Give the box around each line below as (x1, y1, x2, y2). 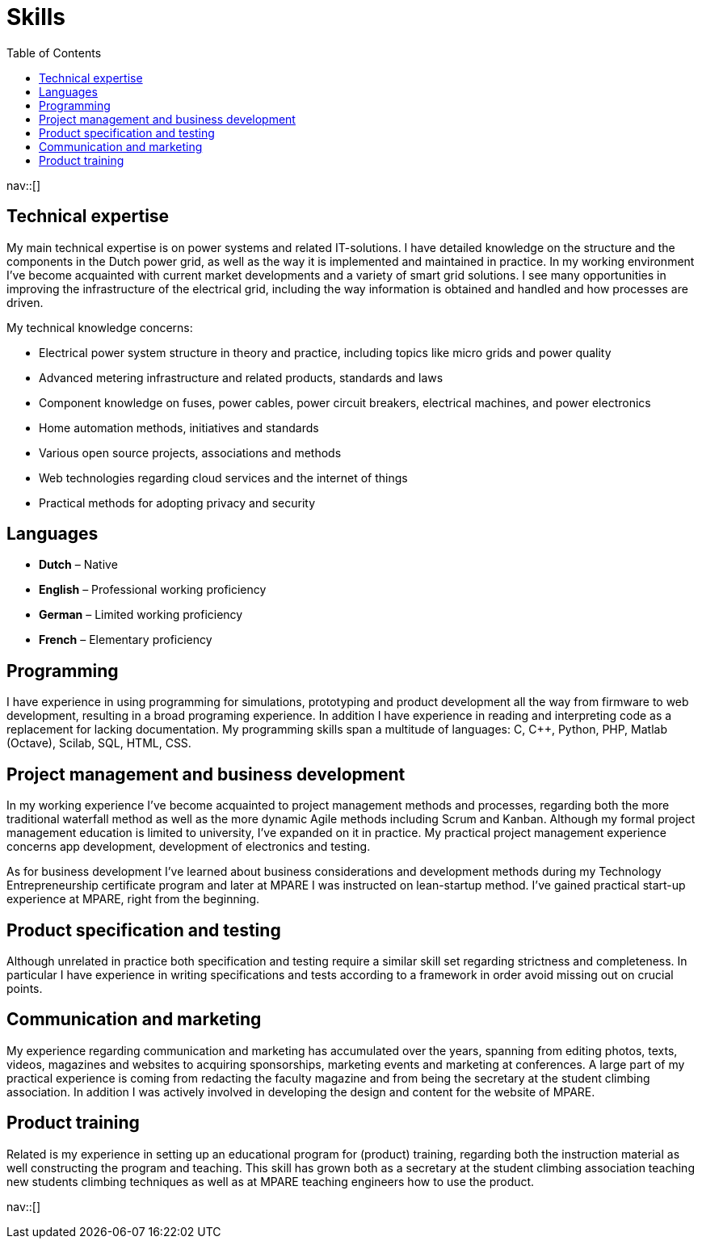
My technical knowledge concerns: (6, 320, 193, 334)
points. (6, 981, 43, 995)
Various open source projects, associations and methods (39, 445, 342, 460)
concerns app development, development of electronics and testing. (6, 839, 371, 854)
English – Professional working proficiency (39, 583, 267, 597)
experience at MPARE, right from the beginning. (6, 892, 260, 906)
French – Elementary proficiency (39, 633, 212, 647)
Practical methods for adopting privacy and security (39, 495, 316, 510)
